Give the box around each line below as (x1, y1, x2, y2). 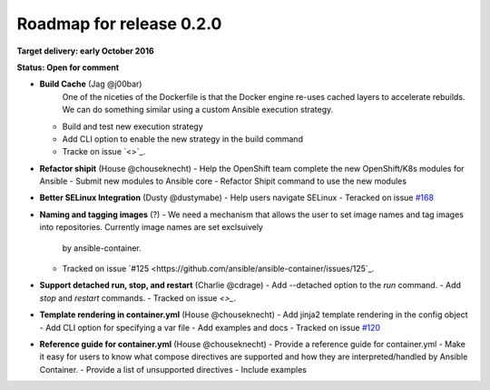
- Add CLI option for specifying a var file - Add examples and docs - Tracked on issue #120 (39, 322, 381, 333)
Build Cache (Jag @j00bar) (39, 78, 142, 90)
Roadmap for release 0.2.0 (16, 14, 222, 34)
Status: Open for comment (16, 62, 120, 73)
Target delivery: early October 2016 (16, 45, 154, 56)
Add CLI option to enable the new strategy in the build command (62, 133, 304, 145)
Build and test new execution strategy (62, 121, 203, 132)
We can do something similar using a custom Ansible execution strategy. (62, 105, 334, 115)
